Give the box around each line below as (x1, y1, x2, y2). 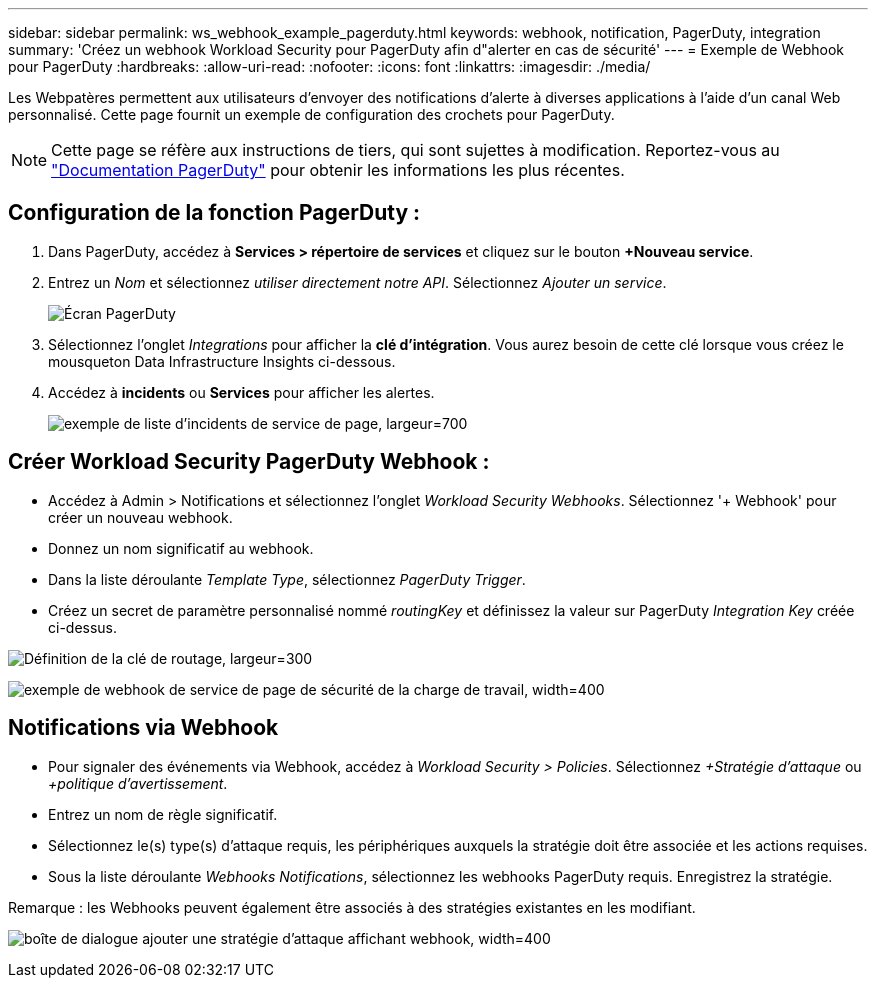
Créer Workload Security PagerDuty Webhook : (8, 449, 490, 475)
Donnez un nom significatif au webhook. (48, 539, 314, 557)
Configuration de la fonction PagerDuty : (8, 200, 421, 226)
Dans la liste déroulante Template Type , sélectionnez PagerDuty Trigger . (48, 570, 526, 588)
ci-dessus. (48, 618, 118, 636)
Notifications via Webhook (8, 715, 279, 741)
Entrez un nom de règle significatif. (48, 805, 278, 823)
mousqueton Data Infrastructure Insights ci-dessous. (48, 352, 396, 370)
